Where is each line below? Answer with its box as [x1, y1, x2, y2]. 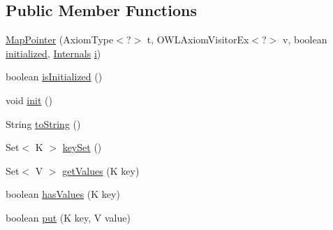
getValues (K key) [62, 163, 140, 178]
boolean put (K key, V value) [6, 210, 131, 224]
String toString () [6, 116, 81, 131]
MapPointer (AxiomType [6, 32, 114, 47]
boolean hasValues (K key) [6, 187, 120, 201]
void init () [6, 92, 52, 107]
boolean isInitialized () [6, 69, 103, 84]
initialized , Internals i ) [6, 45, 101, 60]
